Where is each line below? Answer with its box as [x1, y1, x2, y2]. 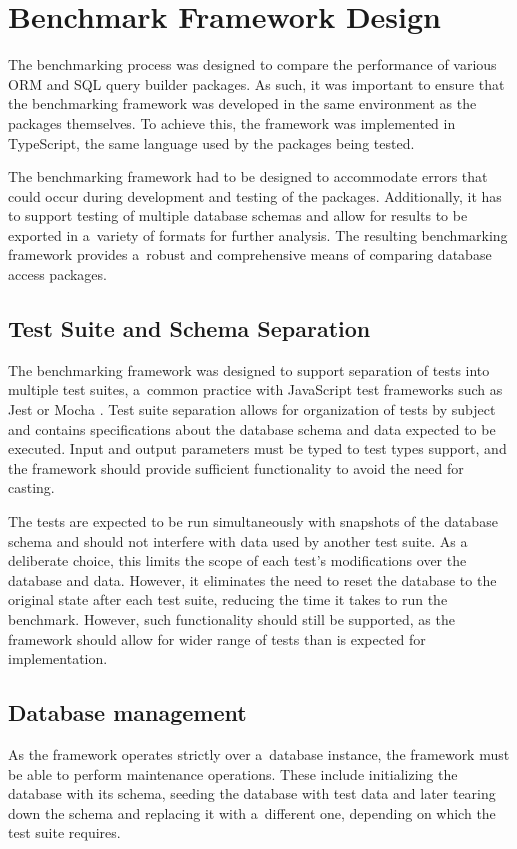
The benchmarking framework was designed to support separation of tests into [8, 359, 490, 380]
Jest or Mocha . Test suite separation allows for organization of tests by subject [8, 399, 496, 420]
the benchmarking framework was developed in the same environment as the [8, 93, 477, 114]
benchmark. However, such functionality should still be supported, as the [8, 608, 455, 629]
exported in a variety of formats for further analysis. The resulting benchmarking [8, 224, 508, 245]
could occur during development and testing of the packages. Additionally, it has [8, 185, 502, 206]
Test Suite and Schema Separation [8, 313, 371, 344]
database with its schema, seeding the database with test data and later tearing [8, 783, 496, 804]
